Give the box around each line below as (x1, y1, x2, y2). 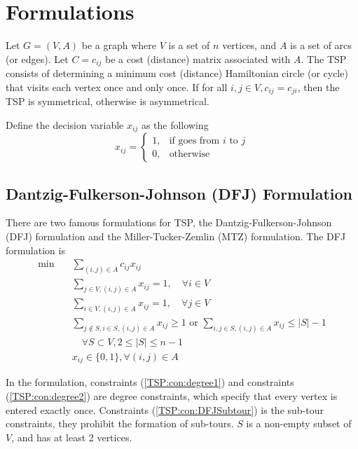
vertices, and (222, 38, 277, 53)
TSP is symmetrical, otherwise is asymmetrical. (6, 94, 209, 109)
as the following (141, 117, 209, 132)
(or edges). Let (6, 51, 69, 66)
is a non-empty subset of (246, 416, 352, 431)
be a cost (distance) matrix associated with (105, 51, 291, 66)
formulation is (6, 242, 65, 257)
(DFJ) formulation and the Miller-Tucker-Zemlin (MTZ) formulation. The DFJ (6, 229, 346, 244)
